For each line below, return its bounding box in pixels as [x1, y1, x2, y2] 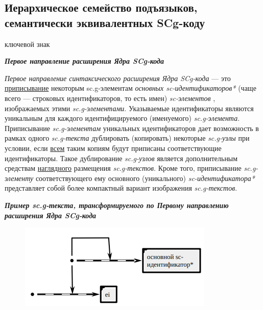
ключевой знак [5, 38, 50, 49]
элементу [5, 172, 34, 183]
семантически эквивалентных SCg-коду [5, 14, 205, 30]
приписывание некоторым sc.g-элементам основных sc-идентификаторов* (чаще [5, 83, 256, 93]
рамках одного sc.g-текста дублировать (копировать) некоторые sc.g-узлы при [5, 133, 250, 143]
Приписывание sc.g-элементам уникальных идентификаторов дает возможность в [5, 122, 259, 133]
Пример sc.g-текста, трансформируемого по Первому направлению [5, 199, 229, 210]
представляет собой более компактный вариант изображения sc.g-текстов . [5, 183, 237, 193]
